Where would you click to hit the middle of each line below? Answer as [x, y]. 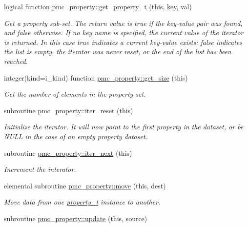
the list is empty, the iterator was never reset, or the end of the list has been [118, 52]
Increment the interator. [40, 169]
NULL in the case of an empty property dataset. [76, 136]
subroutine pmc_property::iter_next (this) [68, 153]
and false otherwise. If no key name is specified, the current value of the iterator [124, 32]
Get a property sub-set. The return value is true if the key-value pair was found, [123, 23]
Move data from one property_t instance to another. [82, 202]
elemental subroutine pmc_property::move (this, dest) [85, 185]
